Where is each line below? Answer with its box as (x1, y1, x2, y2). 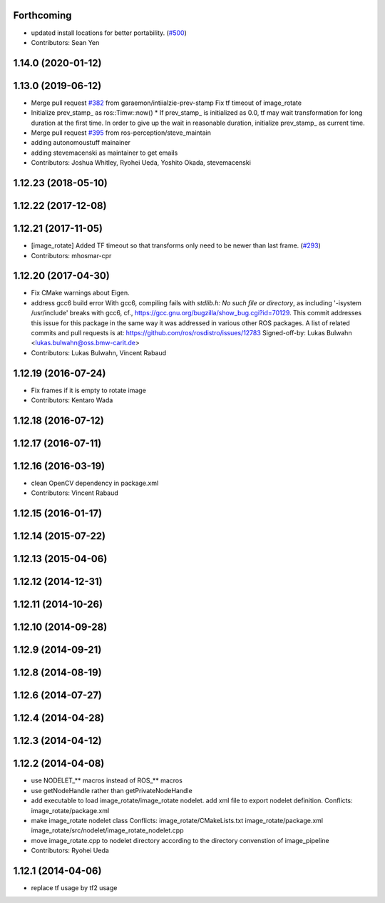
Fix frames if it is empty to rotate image (31, 386, 146, 394)
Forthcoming (13, 9, 72, 21)
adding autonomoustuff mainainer (31, 138, 131, 147)
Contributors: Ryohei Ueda (31, 846, 110, 855)
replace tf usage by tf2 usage (31, 884, 118, 892)
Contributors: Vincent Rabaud (31, 489, 119, 497)
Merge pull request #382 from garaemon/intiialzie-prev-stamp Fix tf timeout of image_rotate (31, 98, 302, 107)
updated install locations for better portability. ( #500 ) (31, 29, 187, 37)
